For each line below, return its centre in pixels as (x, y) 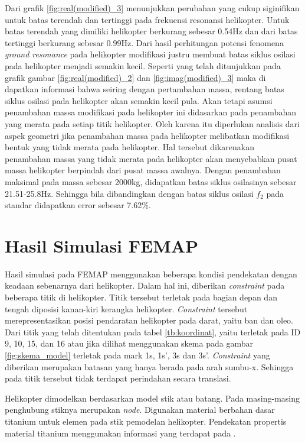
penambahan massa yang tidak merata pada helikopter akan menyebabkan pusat (151, 158)
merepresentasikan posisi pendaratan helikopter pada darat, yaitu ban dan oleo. (149, 320)
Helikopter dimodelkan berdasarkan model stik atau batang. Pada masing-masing (152, 398)
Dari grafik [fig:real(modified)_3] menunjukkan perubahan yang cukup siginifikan (152, 8)
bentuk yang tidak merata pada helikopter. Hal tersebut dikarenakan (130, 147)
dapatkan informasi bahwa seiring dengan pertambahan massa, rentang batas (145, 89)
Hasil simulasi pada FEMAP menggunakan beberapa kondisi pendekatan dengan (151, 274)
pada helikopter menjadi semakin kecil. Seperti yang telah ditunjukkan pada (143, 65)
